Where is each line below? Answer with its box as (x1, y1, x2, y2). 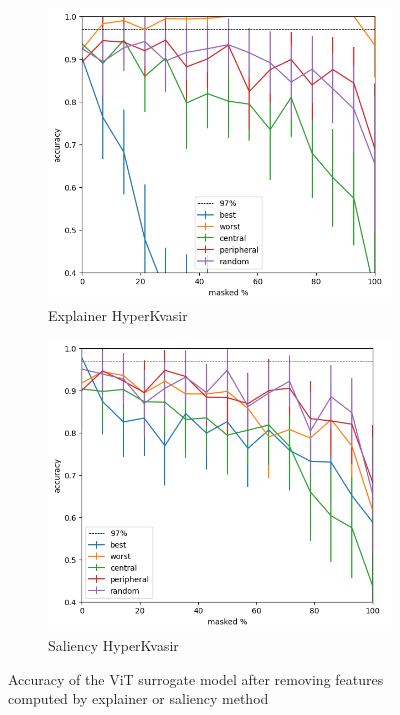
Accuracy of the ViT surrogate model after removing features (8, 668, 384, 689)
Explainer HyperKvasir (48, 305, 188, 326)
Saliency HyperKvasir (48, 635, 179, 656)
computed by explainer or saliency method (8, 688, 269, 709)
